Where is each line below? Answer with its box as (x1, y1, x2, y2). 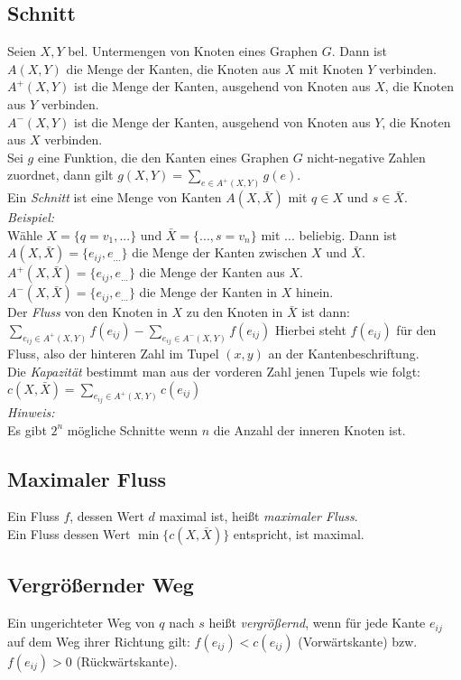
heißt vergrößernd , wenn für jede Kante (208, 613, 426, 632)
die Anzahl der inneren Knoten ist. (213, 420, 406, 439)
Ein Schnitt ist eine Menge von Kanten (7, 188, 222, 207)
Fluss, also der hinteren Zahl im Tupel (7, 344, 219, 363)
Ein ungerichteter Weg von (7, 613, 155, 632)
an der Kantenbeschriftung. (268, 344, 420, 363)
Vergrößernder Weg (7, 571, 194, 599)
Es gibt (7, 420, 47, 439)
